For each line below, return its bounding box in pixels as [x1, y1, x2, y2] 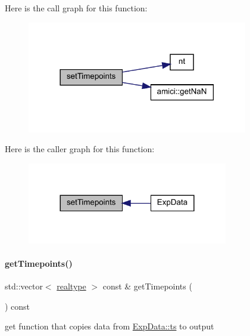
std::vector [5, 280, 43, 292]
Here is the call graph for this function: [5, 2, 148, 14]
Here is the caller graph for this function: [5, 143, 155, 155]
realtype [57, 280, 86, 292]
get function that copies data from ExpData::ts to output [5, 320, 214, 332]
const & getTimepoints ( [102, 280, 192, 292]
